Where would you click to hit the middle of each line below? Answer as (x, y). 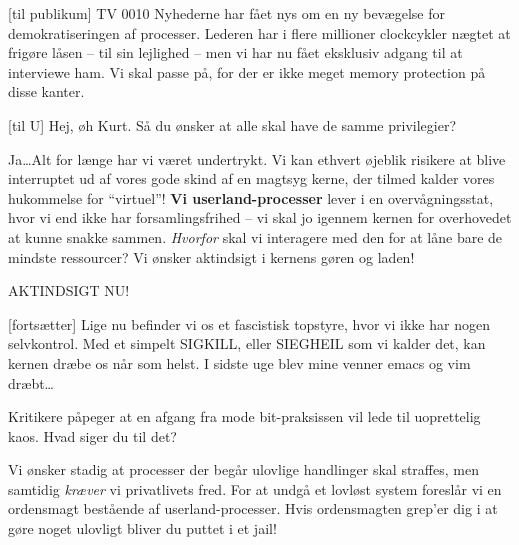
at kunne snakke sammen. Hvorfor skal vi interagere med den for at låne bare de (255, 236)
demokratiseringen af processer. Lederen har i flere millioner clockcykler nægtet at (259, 32)
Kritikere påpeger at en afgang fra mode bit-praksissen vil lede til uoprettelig (244, 416)
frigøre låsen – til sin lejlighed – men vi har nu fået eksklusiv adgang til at (235, 52)
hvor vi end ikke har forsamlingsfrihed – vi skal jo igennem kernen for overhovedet (260, 217)
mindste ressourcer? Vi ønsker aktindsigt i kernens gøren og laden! (211, 256)
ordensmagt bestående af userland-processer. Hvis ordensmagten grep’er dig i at (253, 508)
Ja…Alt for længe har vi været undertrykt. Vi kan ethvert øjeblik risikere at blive (257, 158)
